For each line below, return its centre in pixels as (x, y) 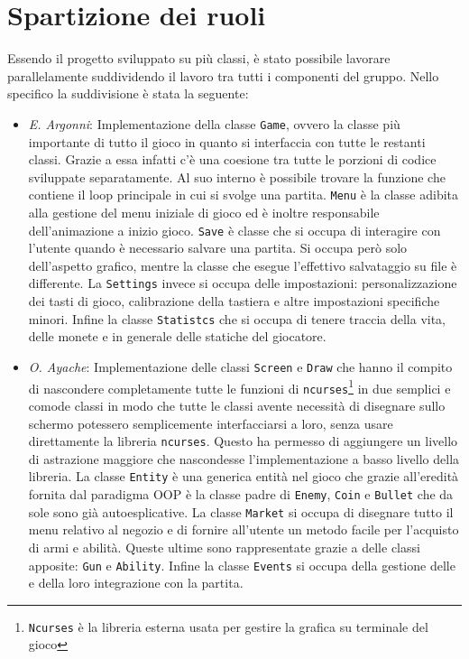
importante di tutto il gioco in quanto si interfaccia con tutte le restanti (227, 141)
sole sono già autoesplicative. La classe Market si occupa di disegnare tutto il (241, 511)
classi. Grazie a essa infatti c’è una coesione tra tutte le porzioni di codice (232, 159)
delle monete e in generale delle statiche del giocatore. (177, 336)
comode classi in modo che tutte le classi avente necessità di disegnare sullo (237, 405)
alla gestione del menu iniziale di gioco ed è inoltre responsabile (204, 212)
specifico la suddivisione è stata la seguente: (128, 93)
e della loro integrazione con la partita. (136, 583)
